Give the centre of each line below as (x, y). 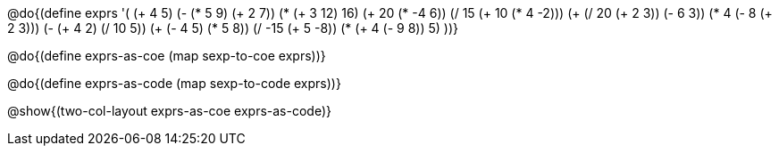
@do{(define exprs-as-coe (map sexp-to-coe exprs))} (167, 56)
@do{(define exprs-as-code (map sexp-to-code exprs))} (174, 83)
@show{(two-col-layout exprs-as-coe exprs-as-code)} (169, 111)
